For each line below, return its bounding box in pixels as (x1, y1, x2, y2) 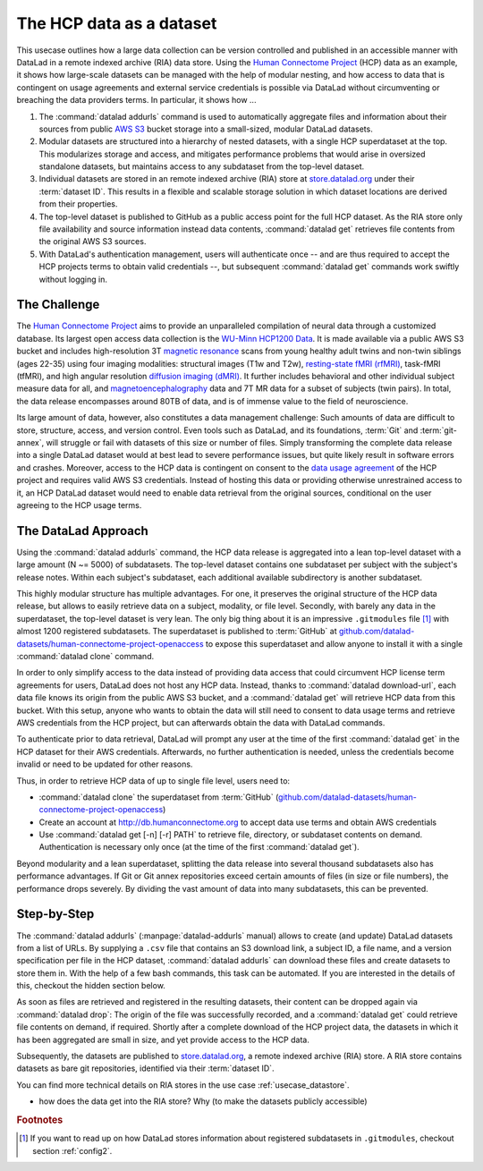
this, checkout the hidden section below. (16, 980, 165, 991)
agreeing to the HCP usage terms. (16, 499, 142, 510)
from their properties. (38, 199, 118, 209)
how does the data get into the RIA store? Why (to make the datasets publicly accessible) (38, 1096, 368, 1107)
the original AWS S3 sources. (38, 236, 147, 247)
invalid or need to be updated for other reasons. (16, 759, 193, 769)
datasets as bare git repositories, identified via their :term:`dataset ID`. (16, 1063, 275, 1073)
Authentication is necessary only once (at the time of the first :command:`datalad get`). (38, 842, 360, 853)
